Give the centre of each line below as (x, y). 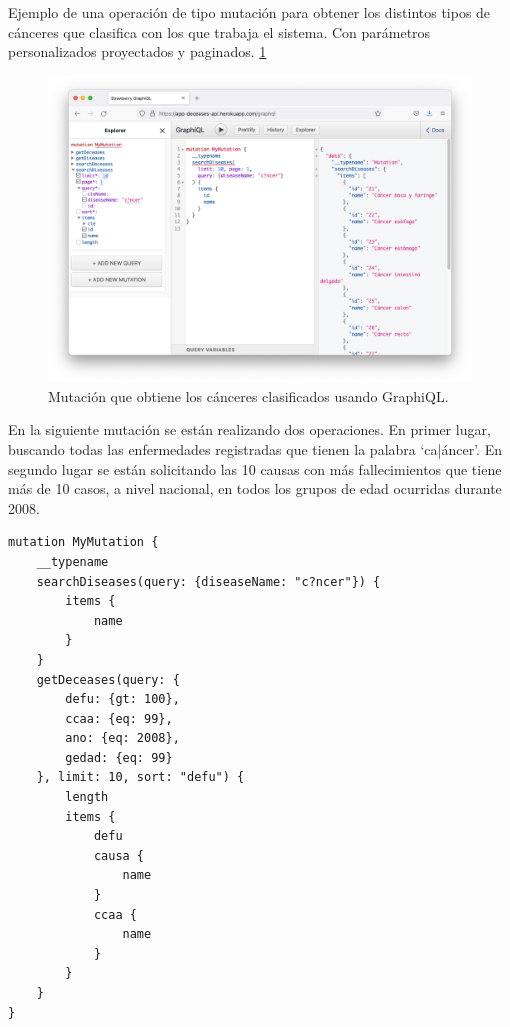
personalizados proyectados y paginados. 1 (137, 51)
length (87, 797)
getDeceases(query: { (108, 679)
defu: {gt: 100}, (122, 699)
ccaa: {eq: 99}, (119, 718)
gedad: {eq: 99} (119, 757)
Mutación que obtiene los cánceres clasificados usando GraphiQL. (248, 395)
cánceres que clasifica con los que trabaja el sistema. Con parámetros (219, 31)
